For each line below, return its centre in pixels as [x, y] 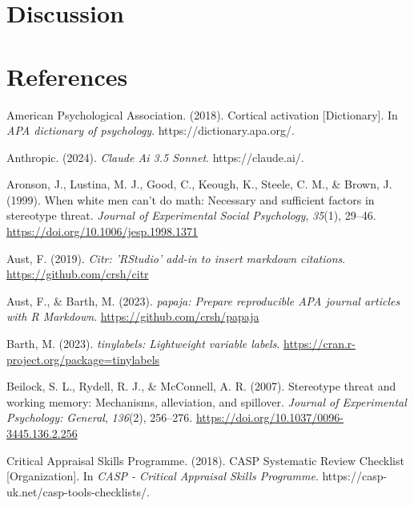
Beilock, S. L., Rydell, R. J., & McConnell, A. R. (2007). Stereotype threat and [201, 386]
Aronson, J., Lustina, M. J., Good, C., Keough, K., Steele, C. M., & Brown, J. [199, 184]
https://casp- [355, 476]
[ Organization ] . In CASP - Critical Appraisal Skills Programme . [163, 476]
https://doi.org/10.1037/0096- [269, 417]
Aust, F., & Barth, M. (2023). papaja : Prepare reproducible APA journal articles [203, 300]
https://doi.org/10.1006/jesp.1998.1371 [102, 231]
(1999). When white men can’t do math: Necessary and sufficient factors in [191, 199]
